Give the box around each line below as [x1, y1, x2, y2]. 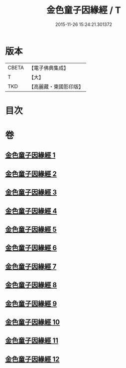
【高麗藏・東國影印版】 [28, 83, 84, 90]
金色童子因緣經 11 [5, 337, 59, 345]
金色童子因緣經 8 [5, 281, 57, 290]
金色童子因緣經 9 [5, 299, 57, 308]
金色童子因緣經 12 [5, 355, 60, 364]
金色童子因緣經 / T [46, 4, 121, 16]
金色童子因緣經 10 [5, 318, 60, 326]
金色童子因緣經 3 [5, 188, 57, 197]
